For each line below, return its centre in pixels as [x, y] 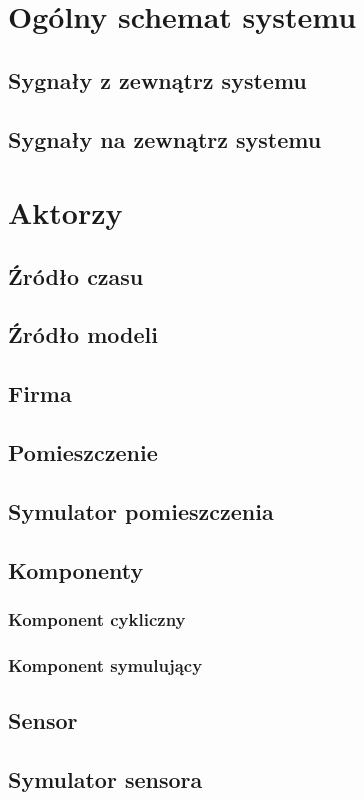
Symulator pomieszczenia [141, 510]
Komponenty [76, 569]
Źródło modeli [83, 334]
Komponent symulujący [105, 664]
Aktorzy [65, 212]
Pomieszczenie [83, 452]
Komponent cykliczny [97, 618]
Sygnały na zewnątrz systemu [165, 138]
